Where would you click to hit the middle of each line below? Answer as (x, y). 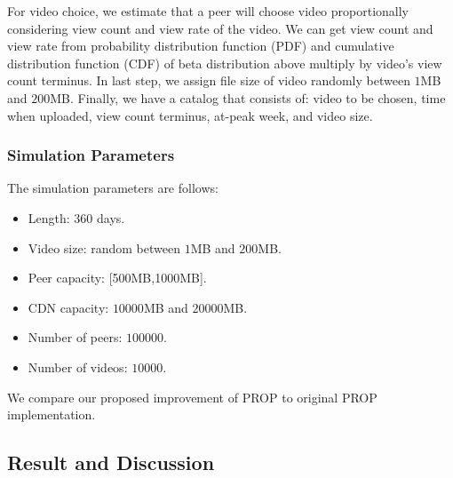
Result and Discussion (111, 462)
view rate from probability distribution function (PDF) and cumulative (201, 46)
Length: (49, 217)
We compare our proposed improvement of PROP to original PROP (192, 397)
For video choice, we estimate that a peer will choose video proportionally (208, 11)
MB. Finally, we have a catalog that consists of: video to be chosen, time (248, 97)
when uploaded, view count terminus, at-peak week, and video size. (190, 115)
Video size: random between (104, 247)
